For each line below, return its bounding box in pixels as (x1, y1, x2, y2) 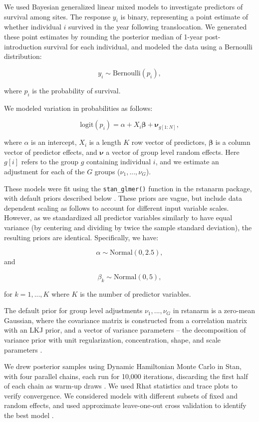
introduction (4, 41, 42, 51)
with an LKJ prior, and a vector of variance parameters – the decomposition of (4, 325, 246, 335)
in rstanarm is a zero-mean (173, 305, 256, 316)
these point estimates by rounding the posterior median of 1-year (4, 31, 203, 41)
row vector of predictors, (131, 137, 207, 147)
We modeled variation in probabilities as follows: (4, 102, 153, 113)
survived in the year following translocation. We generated (68, 21, 247, 32)
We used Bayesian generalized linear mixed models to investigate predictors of (4, 1, 243, 11)
